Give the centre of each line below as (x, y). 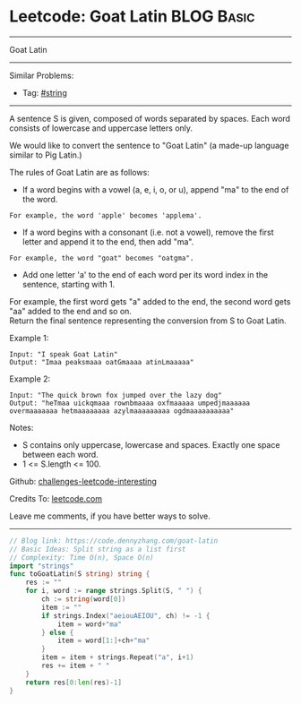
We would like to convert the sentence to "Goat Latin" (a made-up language (149, 145)
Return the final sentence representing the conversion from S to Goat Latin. (148, 321)
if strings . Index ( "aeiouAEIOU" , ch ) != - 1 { (126, 615)
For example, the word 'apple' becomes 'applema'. (106, 215)
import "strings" (42, 566)
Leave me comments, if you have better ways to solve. (110, 516)
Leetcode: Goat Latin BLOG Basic (132, 17)
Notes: (21, 427)
